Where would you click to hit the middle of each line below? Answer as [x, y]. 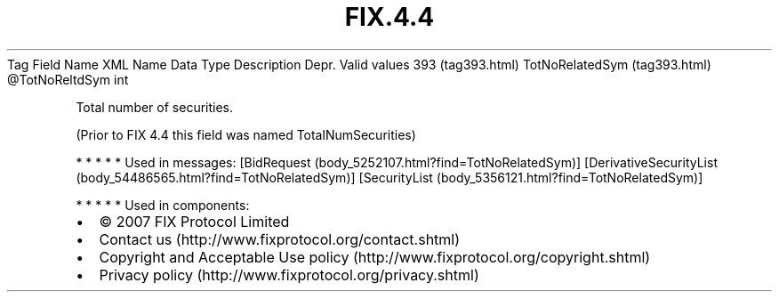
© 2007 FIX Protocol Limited [194, 221]
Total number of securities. [155, 107]
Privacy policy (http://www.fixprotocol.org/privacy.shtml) [289, 275]
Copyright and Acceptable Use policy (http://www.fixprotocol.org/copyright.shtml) [375, 257]
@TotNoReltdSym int [68, 79]
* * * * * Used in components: [163, 205]
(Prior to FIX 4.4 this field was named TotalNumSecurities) [246, 134]
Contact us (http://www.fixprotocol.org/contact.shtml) [280, 239]
